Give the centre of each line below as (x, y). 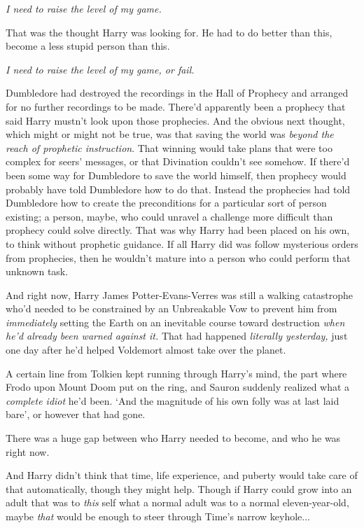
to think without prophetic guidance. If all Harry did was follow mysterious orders (182, 243)
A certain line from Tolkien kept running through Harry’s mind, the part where (176, 373)
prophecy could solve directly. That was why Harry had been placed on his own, (178, 230)
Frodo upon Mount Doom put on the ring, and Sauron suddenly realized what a (178, 387)
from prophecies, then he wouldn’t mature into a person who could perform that (178, 257)
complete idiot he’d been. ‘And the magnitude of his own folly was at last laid (173, 400)
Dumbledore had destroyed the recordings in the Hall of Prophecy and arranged (177, 93)
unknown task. (37, 271)
